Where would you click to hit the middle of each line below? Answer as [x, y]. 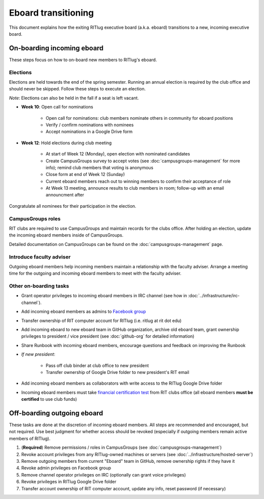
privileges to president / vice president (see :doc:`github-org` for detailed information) [108, 336]
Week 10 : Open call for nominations [57, 107]
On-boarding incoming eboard [56, 48]
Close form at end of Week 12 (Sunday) [85, 174]
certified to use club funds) [49, 399]
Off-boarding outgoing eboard [56, 413]
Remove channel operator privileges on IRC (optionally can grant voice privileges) [104, 475]
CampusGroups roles [35, 218]
